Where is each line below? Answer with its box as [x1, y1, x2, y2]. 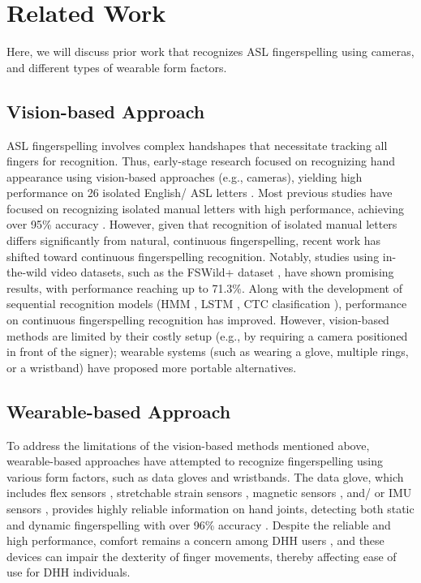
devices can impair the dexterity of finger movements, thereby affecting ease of [6, 547, 397, 564]
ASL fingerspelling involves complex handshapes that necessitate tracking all [6, 136, 388, 153]
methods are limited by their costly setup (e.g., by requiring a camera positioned [6, 327, 408, 344]
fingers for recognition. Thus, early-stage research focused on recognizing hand [6, 152, 395, 169]
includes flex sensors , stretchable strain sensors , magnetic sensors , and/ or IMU [6, 484, 412, 501]
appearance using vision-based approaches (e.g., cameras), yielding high [6, 168, 363, 185]
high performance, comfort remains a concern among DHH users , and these [6, 532, 384, 549]
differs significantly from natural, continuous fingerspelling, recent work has [6, 232, 381, 249]
